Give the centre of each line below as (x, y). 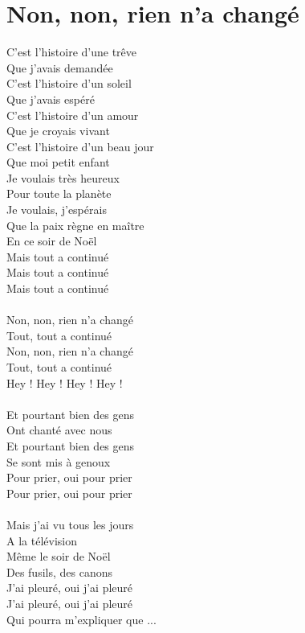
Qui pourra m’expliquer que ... (81, 619)
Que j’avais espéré (51, 99)
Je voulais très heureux (63, 177)
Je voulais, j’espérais (57, 210)
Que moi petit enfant (58, 162)
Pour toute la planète (59, 193)
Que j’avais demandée (60, 67)
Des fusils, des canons (60, 571)
